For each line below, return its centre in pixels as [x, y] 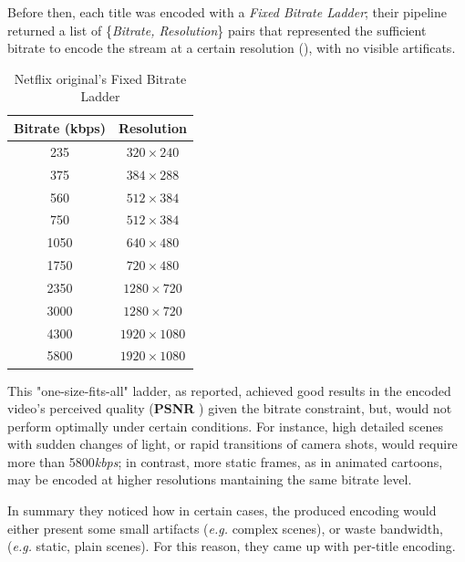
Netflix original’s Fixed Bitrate [100, 78]
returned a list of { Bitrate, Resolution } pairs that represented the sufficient [217, 30]
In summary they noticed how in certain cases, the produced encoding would [222, 510]
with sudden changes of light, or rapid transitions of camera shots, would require [232, 444]
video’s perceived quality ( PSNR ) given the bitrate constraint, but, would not [230, 408]
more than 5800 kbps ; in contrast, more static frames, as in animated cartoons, [225, 461]
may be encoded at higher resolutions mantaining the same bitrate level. [210, 479]
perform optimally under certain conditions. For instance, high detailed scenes [225, 426]
